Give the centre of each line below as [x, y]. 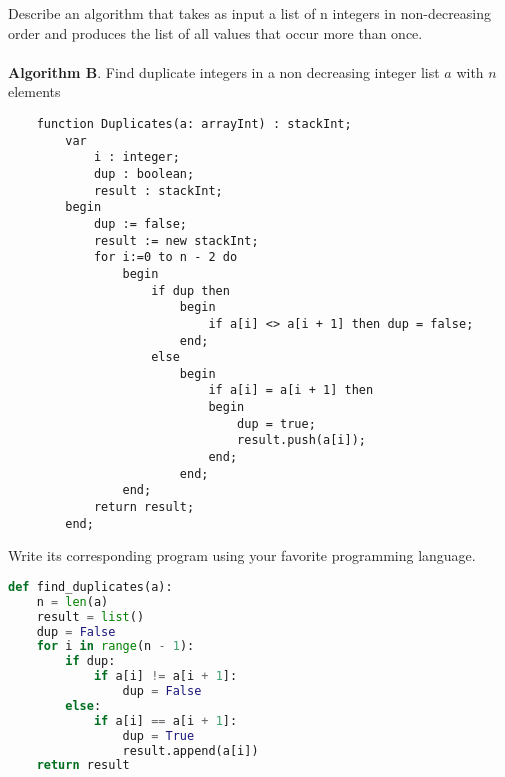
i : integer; [136, 157]
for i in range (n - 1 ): [115, 646]
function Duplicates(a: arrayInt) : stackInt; [194, 123]
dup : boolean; [144, 173]
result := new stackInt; [176, 240]
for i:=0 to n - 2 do [165, 257]
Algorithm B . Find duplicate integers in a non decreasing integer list [224, 71]
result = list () [90, 616]
